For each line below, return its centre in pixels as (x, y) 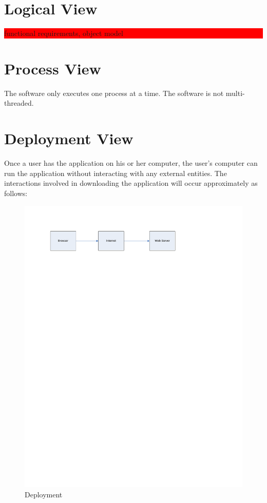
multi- (235, 93)
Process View (53, 68)
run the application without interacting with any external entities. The (116, 173)
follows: (16, 193)
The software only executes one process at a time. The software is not (114, 93)
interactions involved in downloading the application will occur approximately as (131, 183)
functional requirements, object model (64, 33)
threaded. (19, 103)
